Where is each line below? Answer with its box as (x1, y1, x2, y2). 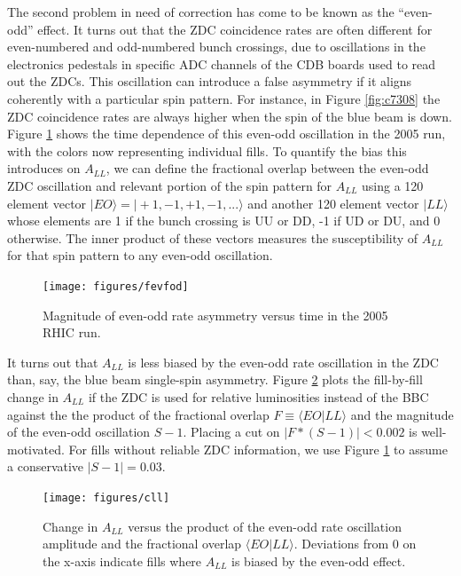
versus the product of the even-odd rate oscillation (128, 517, 402, 535)
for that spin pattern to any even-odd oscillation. (7, 246, 273, 264)
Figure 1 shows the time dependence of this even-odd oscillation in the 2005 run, (7, 124, 446, 143)
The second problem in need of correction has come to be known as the (7, 3, 395, 20)
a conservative (7, 457, 84, 476)
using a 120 (362, 176, 424, 194)
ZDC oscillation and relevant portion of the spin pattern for (7, 176, 332, 194)
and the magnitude (350, 405, 454, 423)
